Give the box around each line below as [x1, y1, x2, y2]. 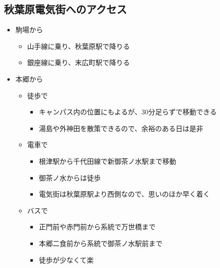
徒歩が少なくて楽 [39, 254, 94, 265]
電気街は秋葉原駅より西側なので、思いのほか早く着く [39, 189, 210, 199]
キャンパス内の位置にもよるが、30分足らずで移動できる [39, 107, 217, 117]
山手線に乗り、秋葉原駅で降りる [27, 41, 130, 51]
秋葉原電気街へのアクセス [4, 1, 127, 17]
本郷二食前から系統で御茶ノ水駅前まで [39, 238, 163, 248]
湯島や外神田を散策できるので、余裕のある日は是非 [39, 123, 203, 133]
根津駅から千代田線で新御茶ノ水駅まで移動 [39, 156, 176, 166]
